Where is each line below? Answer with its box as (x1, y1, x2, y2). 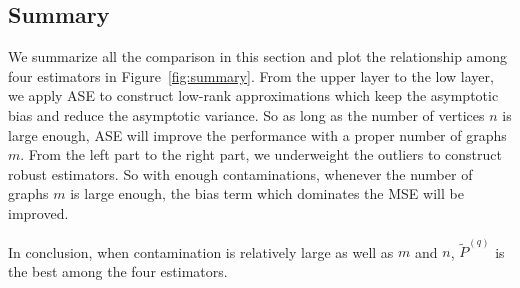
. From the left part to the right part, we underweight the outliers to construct (20, 144, 502, 165)
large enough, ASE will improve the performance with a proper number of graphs (8, 124, 507, 145)
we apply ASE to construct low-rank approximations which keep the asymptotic (8, 85, 499, 106)
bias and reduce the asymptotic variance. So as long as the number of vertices (8, 104, 485, 125)
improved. (8, 202, 69, 223)
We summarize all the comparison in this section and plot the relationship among (8, 46, 508, 67)
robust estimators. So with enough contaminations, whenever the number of (8, 163, 473, 184)
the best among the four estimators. (8, 260, 228, 281)
